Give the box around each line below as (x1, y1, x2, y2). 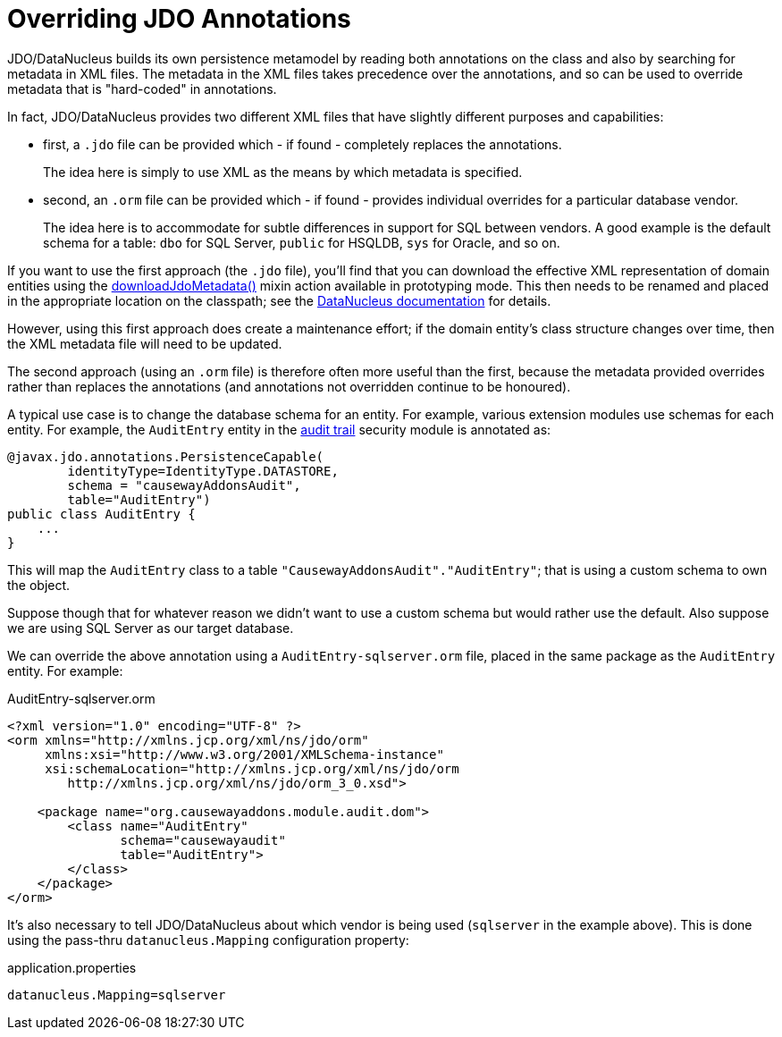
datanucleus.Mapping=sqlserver (7, 987, 226, 1002)
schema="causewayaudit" (120, 832, 286, 847)
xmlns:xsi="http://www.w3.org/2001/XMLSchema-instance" (45, 746, 444, 762)
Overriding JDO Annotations (7, 4, 351, 34)
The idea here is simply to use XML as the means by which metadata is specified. (43, 164, 523, 180)
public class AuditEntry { (7, 506, 196, 521)
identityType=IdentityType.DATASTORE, (67, 463, 339, 478)
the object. (7, 577, 71, 593)
